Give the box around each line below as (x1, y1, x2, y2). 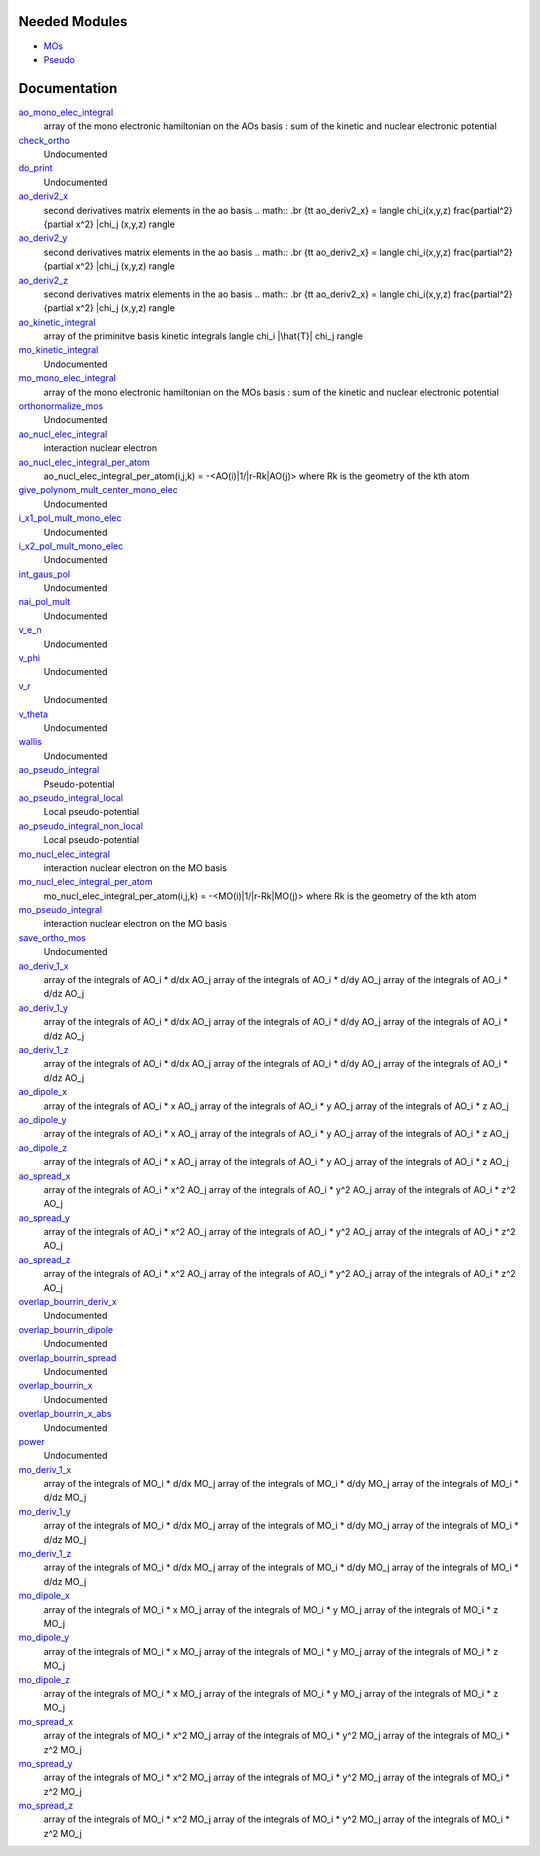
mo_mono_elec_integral (18, 372, 117, 384)
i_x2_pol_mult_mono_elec (18, 540, 124, 552)
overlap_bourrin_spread (18, 1351, 117, 1364)
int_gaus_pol (18, 568, 70, 580)
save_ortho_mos (18, 931, 87, 944)
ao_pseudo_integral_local (18, 791, 124, 804)
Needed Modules (18, 13, 128, 30)
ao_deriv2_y (18, 232, 68, 244)
